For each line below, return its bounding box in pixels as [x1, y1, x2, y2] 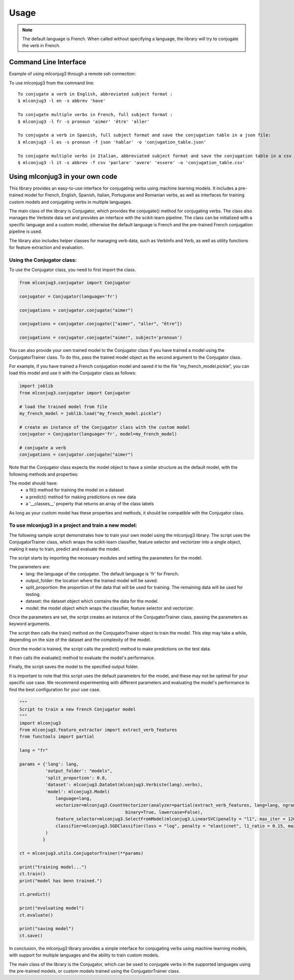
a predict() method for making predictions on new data [25, 494, 136, 500]
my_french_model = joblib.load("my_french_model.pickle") [19, 411, 162, 416]
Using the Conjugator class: [9, 256, 77, 263]
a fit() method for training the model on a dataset [25, 487, 124, 493]
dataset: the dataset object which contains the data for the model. [25, 598, 159, 604]
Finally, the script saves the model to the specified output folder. [9, 664, 139, 670]
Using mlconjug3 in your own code [9, 172, 118, 181]
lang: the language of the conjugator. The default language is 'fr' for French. [25, 571, 179, 577]
